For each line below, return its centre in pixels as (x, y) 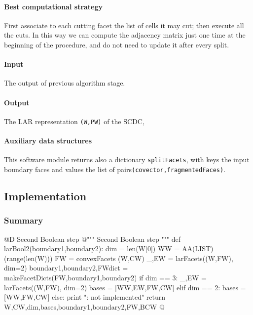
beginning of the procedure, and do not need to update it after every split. (117, 44)
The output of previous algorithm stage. (65, 83)
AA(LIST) (198, 248)
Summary (24, 220)
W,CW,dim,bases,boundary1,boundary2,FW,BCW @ (84, 306)
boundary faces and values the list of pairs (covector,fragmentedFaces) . (115, 169)
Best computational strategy (54, 6)
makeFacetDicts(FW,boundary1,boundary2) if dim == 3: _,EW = (105, 277)
